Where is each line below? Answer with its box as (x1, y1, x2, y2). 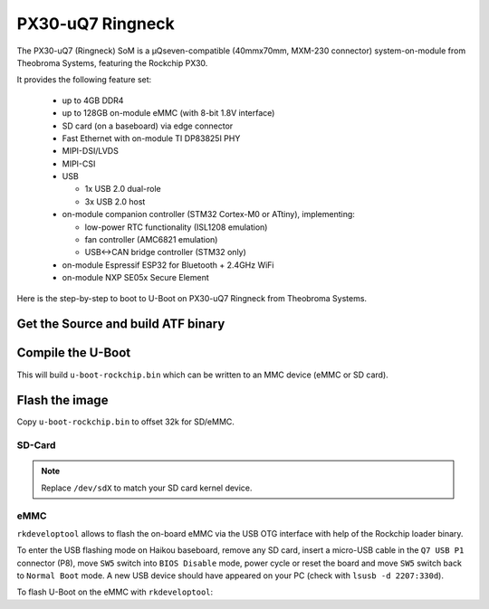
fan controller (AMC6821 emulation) (84, 234, 218, 245)
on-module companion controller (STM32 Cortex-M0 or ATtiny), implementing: (62, 209, 355, 220)
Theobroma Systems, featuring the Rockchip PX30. (16, 57, 208, 68)
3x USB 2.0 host (84, 195, 146, 207)
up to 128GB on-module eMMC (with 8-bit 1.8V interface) (62, 108, 275, 119)
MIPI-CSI (62, 158, 96, 169)
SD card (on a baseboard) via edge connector (62, 120, 234, 131)
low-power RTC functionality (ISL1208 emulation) (84, 222, 268, 233)
